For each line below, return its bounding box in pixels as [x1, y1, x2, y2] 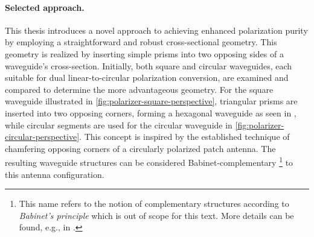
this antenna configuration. [5, 168, 104, 180]
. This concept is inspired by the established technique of [79, 130, 290, 143]
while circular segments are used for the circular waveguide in [5, 118, 232, 131]
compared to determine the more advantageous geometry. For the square [5, 83, 274, 95]
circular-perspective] [5, 130, 80, 143]
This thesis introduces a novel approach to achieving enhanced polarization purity [5, 24, 308, 36]
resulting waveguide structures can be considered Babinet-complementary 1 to [5, 154, 293, 168]
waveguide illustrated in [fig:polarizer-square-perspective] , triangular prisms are [5, 95, 298, 107]
